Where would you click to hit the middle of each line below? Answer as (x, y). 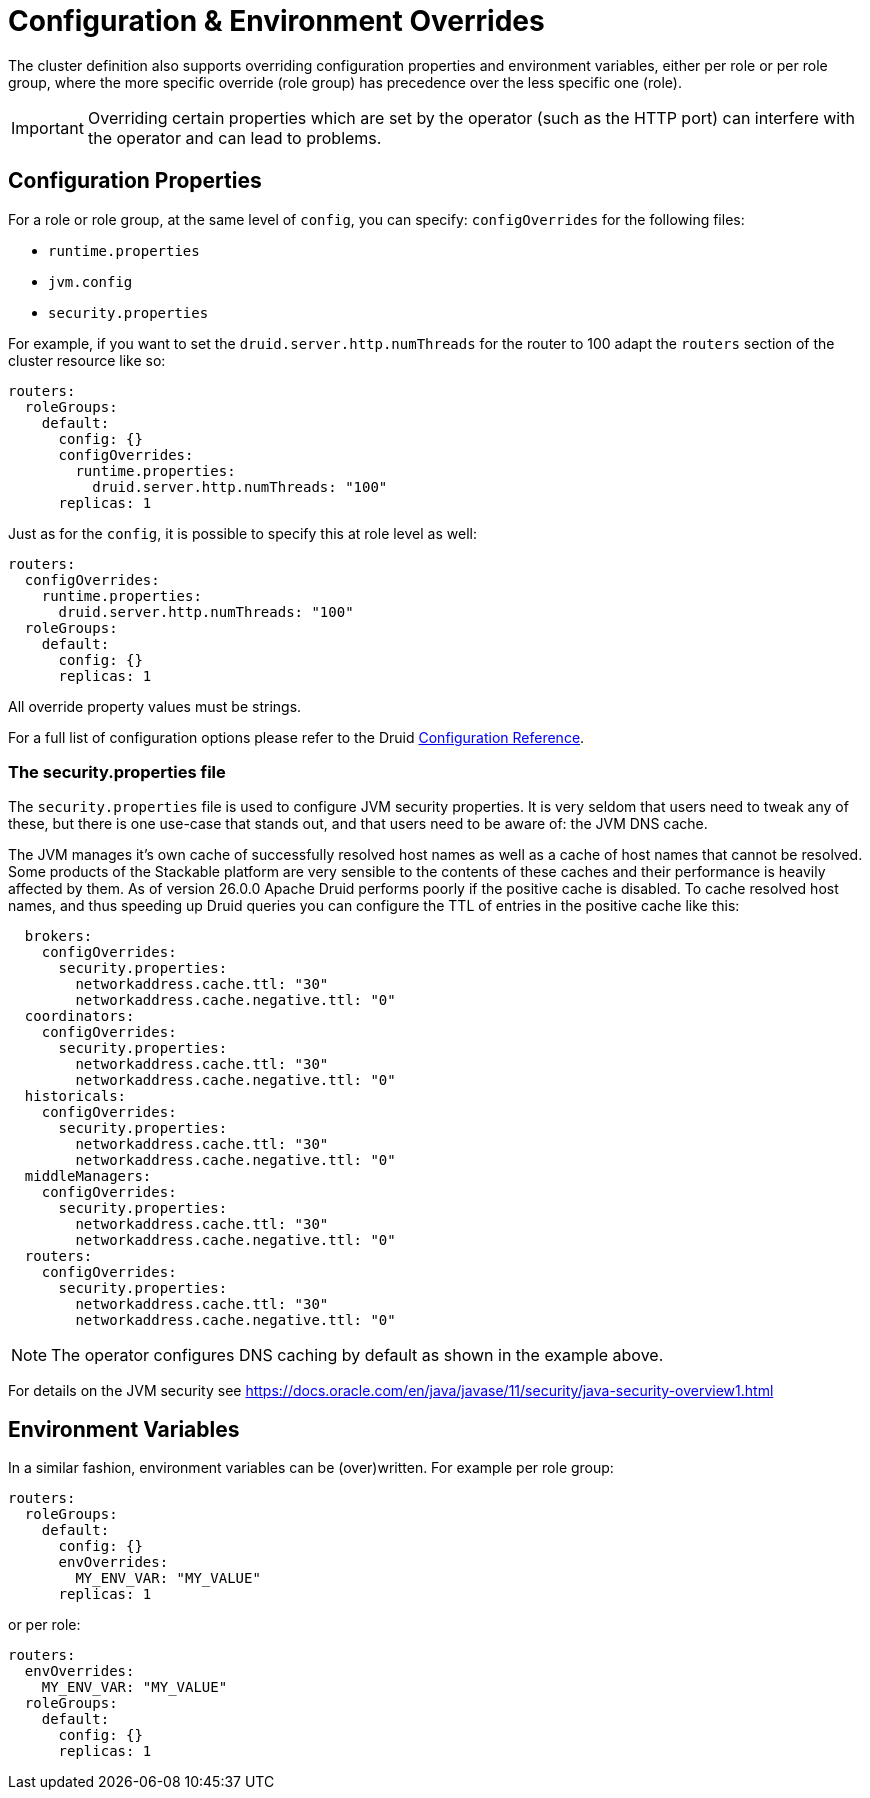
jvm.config (90, 281)
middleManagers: (88, 1176)
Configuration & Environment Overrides (276, 21)
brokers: (58, 936)
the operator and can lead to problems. (234, 137)
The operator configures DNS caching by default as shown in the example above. (357, 1355)
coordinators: (79, 1016)
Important (47, 127)
